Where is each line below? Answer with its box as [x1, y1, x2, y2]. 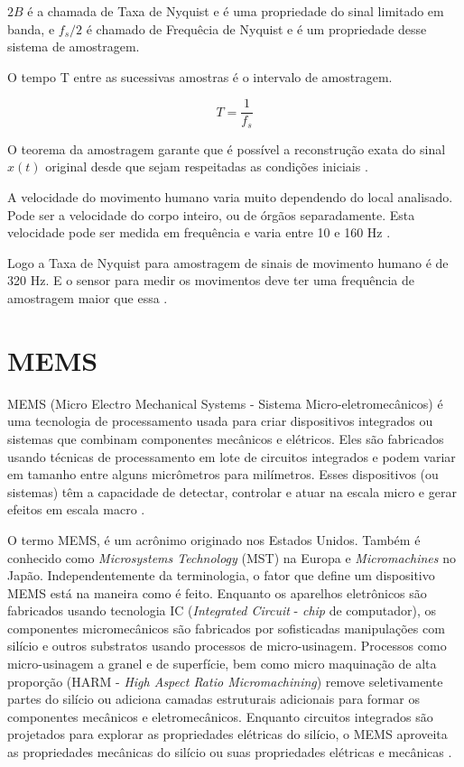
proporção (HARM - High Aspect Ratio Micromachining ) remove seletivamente [7, 671, 443, 690]
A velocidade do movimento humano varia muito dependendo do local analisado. [7, 188, 453, 207]
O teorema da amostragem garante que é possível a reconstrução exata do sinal [7, 139, 446, 158]
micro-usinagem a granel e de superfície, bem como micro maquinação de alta [7, 654, 437, 673]
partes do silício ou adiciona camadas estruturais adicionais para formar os [7, 689, 420, 708]
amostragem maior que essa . [7, 289, 168, 308]
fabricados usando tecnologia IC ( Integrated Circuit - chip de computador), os [7, 601, 437, 620]
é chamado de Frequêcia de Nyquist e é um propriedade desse [86, 19, 427, 38]
